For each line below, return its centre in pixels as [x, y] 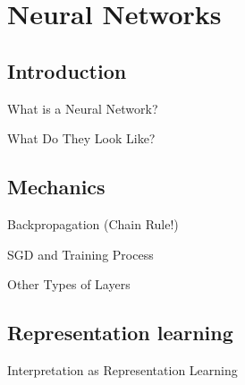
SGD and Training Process [80, 254]
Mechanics [56, 187]
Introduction [67, 70]
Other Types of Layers [69, 284]
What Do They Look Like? [81, 138]
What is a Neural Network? [83, 108]
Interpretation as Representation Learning [122, 369]
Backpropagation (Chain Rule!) [93, 223]
